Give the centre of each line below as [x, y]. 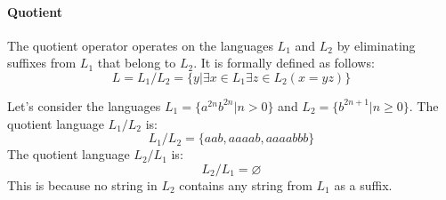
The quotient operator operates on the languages [140, 45]
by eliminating [376, 45]
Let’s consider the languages [84, 105]
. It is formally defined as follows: [284, 63]
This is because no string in [82, 184]
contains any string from [246, 184]
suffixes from [42, 63]
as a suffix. [363, 184]
